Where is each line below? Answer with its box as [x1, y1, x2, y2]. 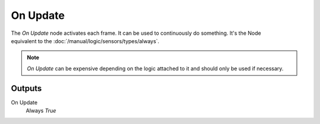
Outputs [11, 83, 42, 93]
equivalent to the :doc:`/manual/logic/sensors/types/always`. [11, 37, 159, 44]
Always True [25, 107, 56, 115]
